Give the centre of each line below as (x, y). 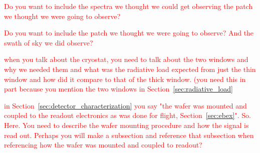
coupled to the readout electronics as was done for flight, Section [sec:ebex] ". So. (127, 115)
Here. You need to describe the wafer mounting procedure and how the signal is (126, 125)
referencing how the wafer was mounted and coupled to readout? (103, 145)
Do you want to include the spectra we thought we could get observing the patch (128, 6)
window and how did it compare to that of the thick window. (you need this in (125, 79)
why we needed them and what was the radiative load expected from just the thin (130, 69)
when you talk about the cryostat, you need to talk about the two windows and (126, 59)
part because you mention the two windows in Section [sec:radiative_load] (118, 89)
